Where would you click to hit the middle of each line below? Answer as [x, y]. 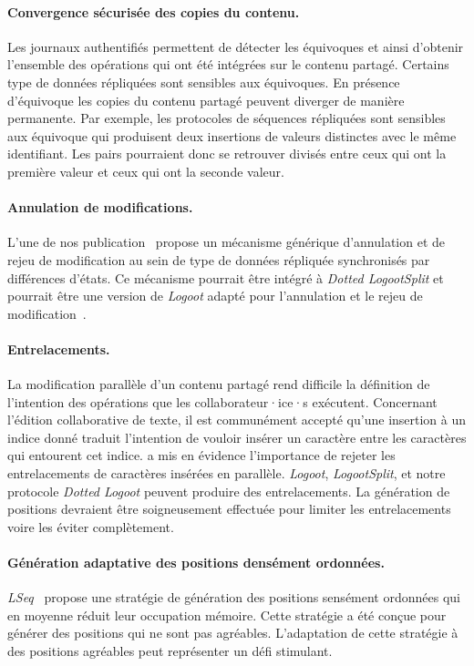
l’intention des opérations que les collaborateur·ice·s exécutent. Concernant [222, 401]
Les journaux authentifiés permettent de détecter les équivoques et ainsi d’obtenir [236, 46]
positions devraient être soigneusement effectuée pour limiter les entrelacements [229, 509]
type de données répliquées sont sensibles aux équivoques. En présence [204, 82]
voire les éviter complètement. [91, 526]
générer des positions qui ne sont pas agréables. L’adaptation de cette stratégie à [233, 633]
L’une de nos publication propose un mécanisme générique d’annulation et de [227, 242]
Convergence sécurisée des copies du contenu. [154, 11]
